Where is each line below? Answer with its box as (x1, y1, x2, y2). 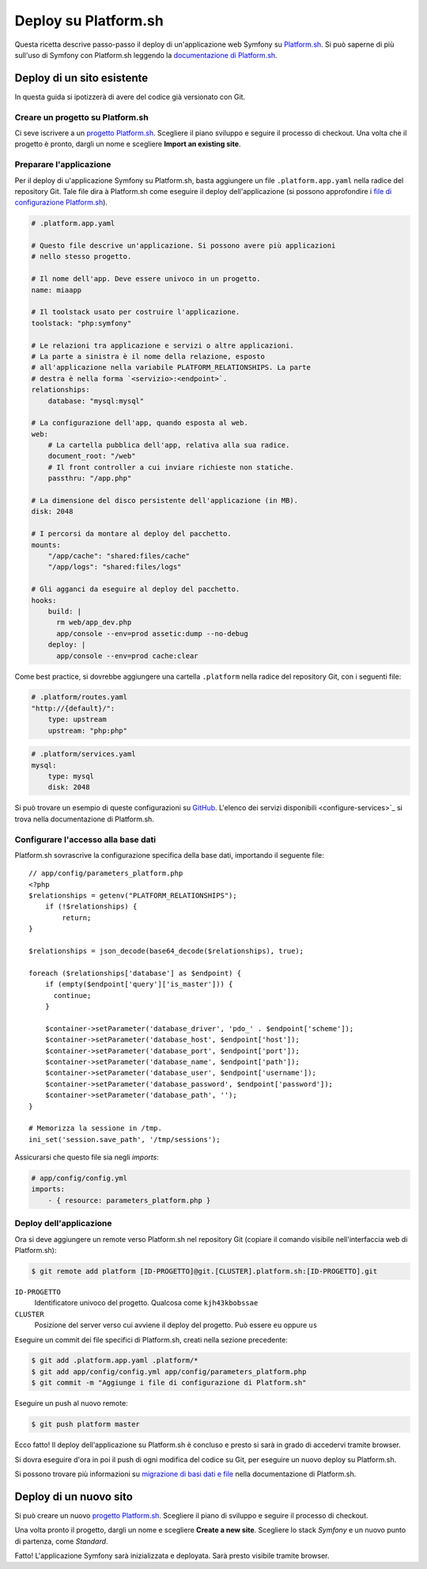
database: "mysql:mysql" (47, 396, 145, 406)
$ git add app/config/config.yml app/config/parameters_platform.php (31, 1367, 307, 1376)
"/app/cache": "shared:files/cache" (47, 551, 190, 560)
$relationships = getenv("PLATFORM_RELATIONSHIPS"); (28, 891, 237, 901)
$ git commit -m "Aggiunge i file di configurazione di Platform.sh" (31, 1378, 307, 1388)
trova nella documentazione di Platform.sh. (14, 814, 154, 824)
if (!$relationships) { (44, 902, 138, 911)
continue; (53, 991, 92, 1000)
